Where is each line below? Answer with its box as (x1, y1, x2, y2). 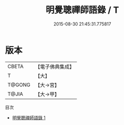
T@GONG (7, 81, 30, 88)
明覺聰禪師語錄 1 (12, 115, 46, 121)
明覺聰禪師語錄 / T (46, 4, 119, 16)
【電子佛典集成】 (35, 63, 74, 70)
